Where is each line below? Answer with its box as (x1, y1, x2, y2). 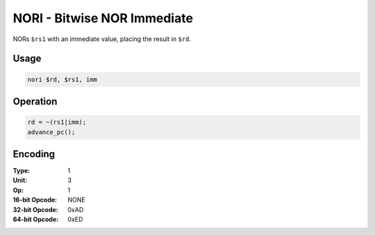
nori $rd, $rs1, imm (27, 75, 97, 83)
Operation (12, 95, 58, 107)
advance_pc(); (27, 128, 76, 136)
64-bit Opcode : (12, 215, 59, 223)
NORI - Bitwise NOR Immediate (12, 10, 194, 26)
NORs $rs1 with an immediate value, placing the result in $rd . (12, 35, 191, 43)
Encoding (12, 148, 56, 160)
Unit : (12, 176, 28, 184)
